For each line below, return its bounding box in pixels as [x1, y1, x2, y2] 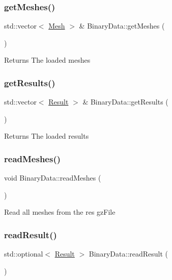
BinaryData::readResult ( [89, 248, 168, 259]
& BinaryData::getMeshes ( [79, 20, 165, 31]
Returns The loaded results [4, 131, 89, 141]
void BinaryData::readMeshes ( [4, 172, 101, 183]
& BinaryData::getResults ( [82, 96, 168, 107]
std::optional [4, 248, 43, 259]
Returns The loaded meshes [4, 55, 91, 65]
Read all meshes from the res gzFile [4, 207, 116, 217]
